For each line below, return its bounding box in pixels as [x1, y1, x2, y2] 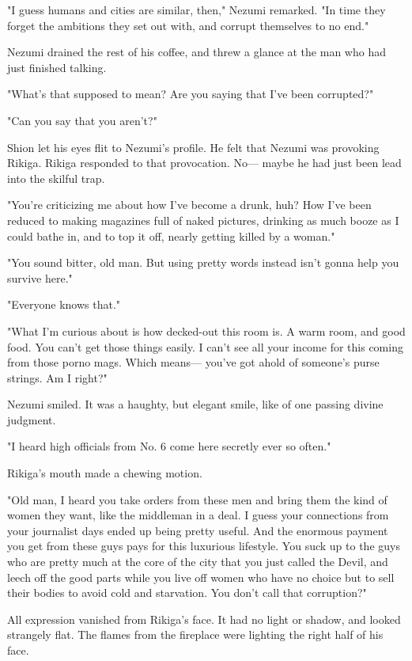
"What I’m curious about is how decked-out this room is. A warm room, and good [7, 322, 406, 339]
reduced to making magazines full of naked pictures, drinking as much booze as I [7, 211, 399, 228]
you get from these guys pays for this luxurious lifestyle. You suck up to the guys [7, 538, 400, 554]
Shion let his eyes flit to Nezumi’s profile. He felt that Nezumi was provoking [7, 139, 380, 155]
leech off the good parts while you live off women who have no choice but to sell [7, 568, 395, 585]
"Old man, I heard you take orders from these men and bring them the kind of [7, 491, 387, 507]
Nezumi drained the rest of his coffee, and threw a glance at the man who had [7, 44, 386, 60]
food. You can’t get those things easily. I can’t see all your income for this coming [7, 338, 403, 355]
